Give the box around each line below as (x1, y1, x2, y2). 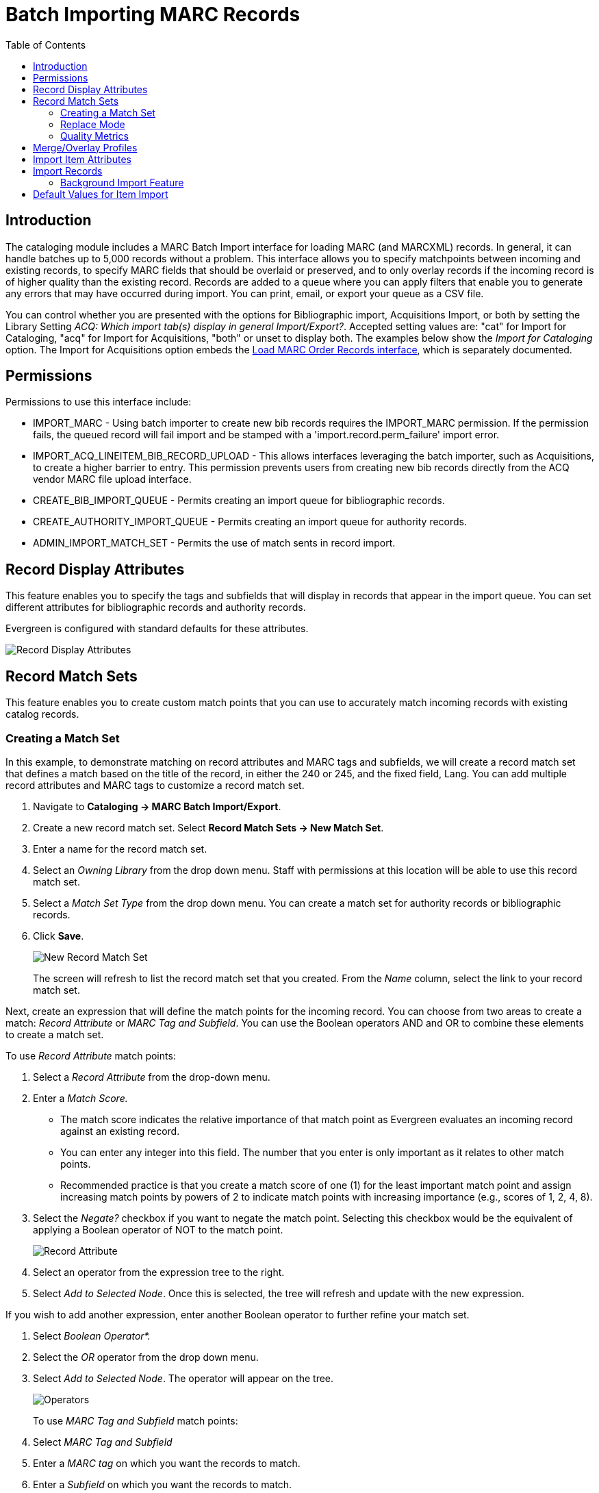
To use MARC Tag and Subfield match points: (33, 1414, 238, 1427)
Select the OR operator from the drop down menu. (33, 1351, 259, 1363)
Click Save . (33, 929, 84, 942)
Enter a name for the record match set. (33, 842, 207, 855)
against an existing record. (60, 1125, 180, 1137)
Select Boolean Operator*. (33, 1329, 151, 1342)
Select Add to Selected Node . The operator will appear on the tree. (33, 1372, 334, 1384)
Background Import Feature (60, 176, 184, 188)
